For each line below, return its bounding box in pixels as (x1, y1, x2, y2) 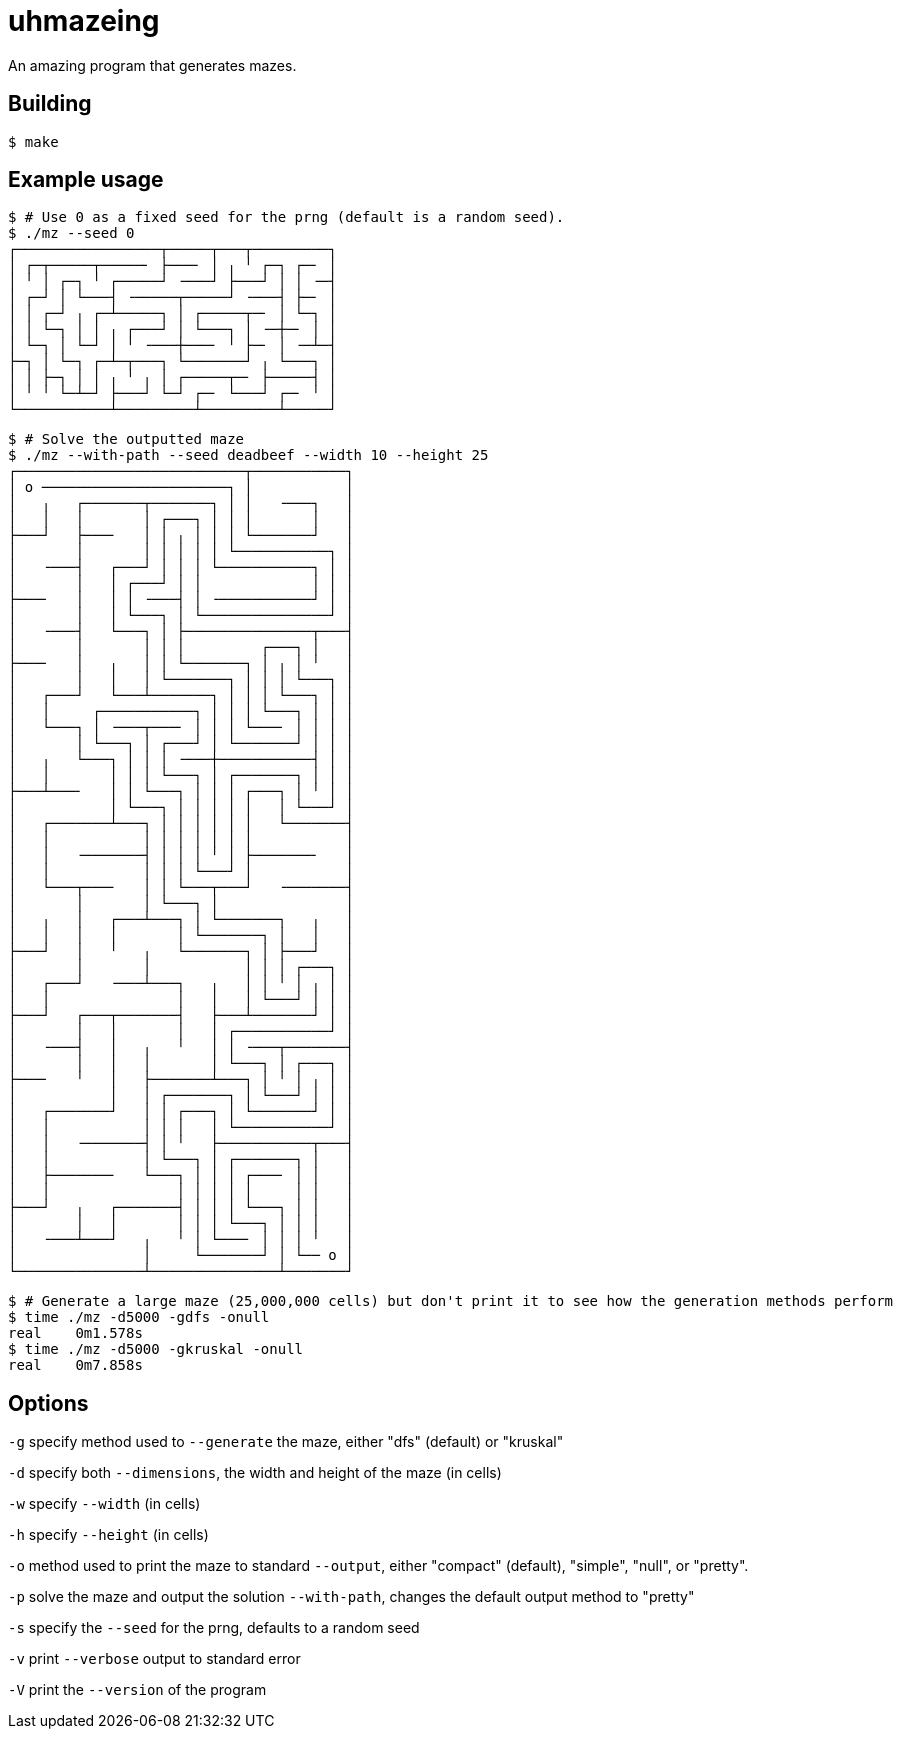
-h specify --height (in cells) (8, 1526, 209, 1544)
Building (8, 91, 92, 117)
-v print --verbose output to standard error (8, 1650, 301, 1668)
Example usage (8, 167, 164, 193)
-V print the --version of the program (8, 1681, 267, 1699)
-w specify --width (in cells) (8, 1495, 201, 1513)
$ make (8, 133, 59, 150)
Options (8, 1390, 89, 1416)
